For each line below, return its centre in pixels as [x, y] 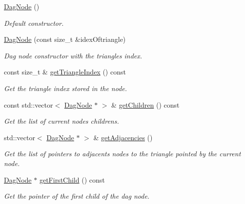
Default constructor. [34, 23]
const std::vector [29, 104]
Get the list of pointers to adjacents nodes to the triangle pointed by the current [122, 154]
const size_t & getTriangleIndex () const [65, 72]
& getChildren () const [145, 104]
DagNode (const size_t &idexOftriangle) [65, 39]
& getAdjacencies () [123, 137]
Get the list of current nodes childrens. [61, 121]
